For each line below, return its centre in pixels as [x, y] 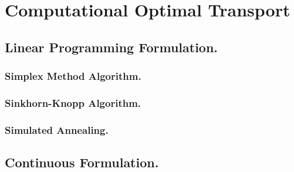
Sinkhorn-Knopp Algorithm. [73, 102]
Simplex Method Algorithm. [73, 76]
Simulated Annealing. [57, 129]
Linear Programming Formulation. [111, 47]
